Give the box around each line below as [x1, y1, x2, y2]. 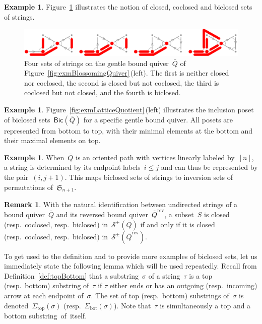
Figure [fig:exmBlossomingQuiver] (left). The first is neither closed [24, 68, 229, 78]
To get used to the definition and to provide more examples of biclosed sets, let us [4, 250, 257, 261]
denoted [4, 300, 29, 310]
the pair [4, 171, 29, 182]
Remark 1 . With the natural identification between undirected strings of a [4, 199, 238, 210]
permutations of [4, 181, 53, 192]
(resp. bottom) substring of [4, 280, 89, 291]
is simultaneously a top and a [160, 300, 251, 310]
